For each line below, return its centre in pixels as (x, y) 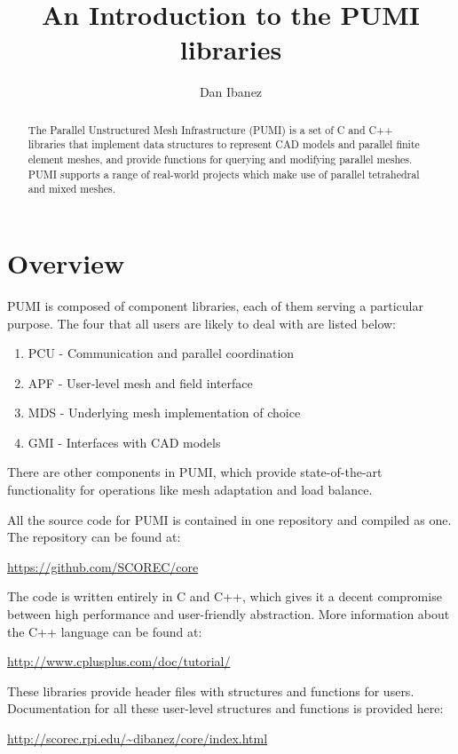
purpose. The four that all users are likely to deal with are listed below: (202, 323)
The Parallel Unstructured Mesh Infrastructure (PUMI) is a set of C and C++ (210, 129)
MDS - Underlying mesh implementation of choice (164, 413)
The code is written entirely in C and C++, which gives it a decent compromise (225, 596)
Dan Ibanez (231, 92)
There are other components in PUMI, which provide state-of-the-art (195, 472)
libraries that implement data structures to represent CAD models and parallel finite (224, 144)
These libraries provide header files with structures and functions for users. (211, 691)
